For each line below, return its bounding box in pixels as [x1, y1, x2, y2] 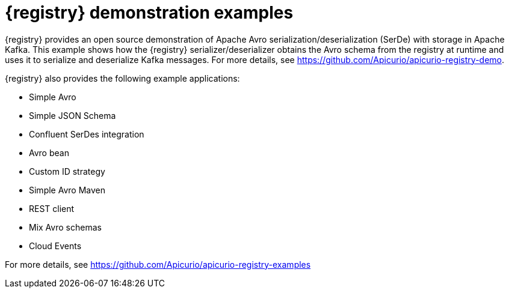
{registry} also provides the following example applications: [5, 73, 240, 83]
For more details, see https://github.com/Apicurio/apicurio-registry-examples [5, 259, 311, 270]
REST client [29, 203, 75, 214]
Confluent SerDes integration [29, 128, 144, 139]
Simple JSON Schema [29, 110, 116, 121]
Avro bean [29, 147, 69, 158]
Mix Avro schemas [29, 222, 102, 232]
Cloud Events [29, 240, 82, 251]
